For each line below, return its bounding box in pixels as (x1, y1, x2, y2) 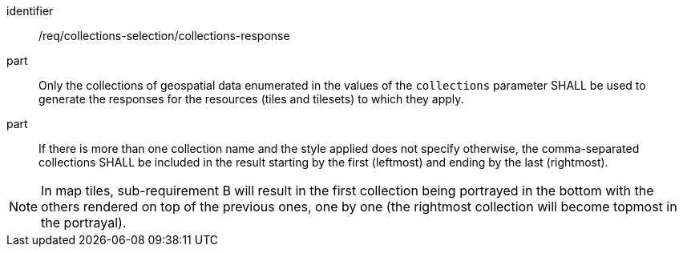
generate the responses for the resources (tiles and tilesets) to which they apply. (38, 92, 464, 106)
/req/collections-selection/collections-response (38, 29, 290, 42)
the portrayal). (41, 215, 127, 231)
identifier (6, 4, 54, 18)
